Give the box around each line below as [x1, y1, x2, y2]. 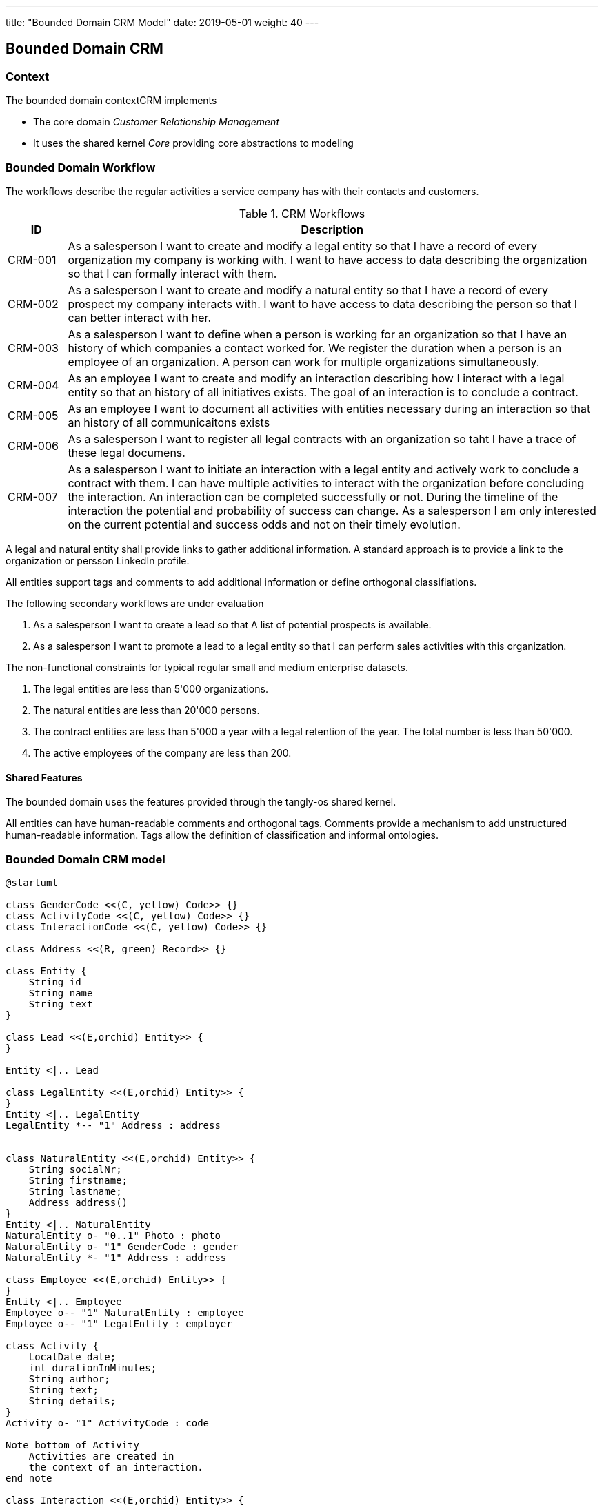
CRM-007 [8, 489, 58, 504]
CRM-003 [8, 340, 59, 355]
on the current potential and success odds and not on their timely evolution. [68, 517, 461, 531]
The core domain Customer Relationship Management [33, 116, 279, 128]
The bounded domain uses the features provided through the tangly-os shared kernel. [6, 796, 396, 808]
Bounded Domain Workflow [6, 160, 156, 174]
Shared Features [6, 771, 83, 784]
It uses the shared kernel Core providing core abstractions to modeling [33, 137, 354, 150]
